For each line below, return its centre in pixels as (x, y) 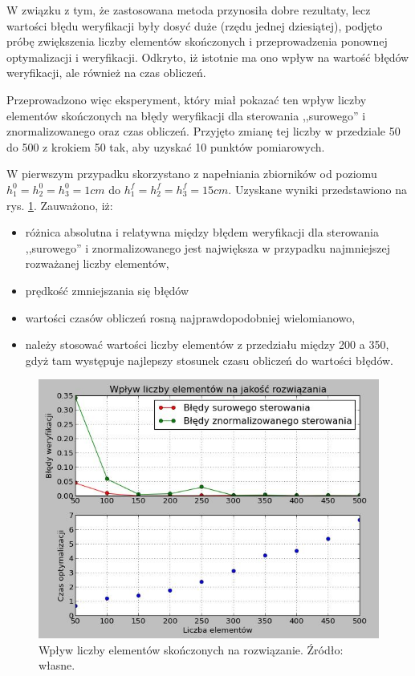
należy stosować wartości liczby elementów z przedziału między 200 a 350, (207, 344)
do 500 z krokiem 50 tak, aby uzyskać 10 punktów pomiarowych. (166, 146)
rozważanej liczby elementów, (97, 263)
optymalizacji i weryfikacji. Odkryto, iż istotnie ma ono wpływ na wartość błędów (208, 57)
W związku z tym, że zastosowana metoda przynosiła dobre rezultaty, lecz (189, 10)
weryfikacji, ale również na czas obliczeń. (106, 73)
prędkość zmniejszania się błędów (107, 290)
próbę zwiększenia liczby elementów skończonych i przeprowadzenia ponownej (197, 41)
